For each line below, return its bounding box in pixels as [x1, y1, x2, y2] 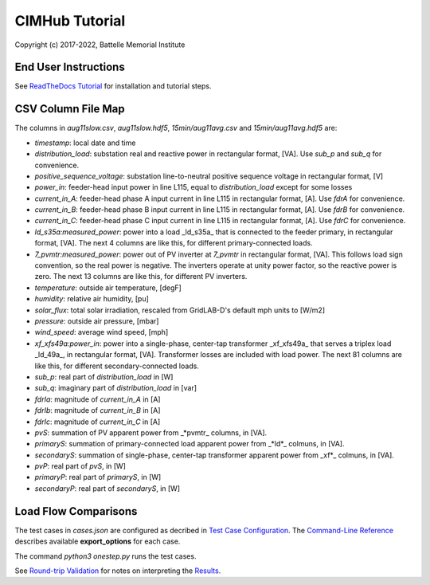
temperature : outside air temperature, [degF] [34, 283, 182, 292]
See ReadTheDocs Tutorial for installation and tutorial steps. [14, 81, 212, 91]
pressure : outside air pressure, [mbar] [34, 316, 159, 326]
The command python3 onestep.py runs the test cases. [14, 551, 197, 561]
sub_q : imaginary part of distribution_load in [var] [34, 383, 197, 393]
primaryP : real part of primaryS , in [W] [34, 473, 162, 482]
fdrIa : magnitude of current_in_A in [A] [34, 395, 161, 404]
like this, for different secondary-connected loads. [34, 361, 199, 371]
